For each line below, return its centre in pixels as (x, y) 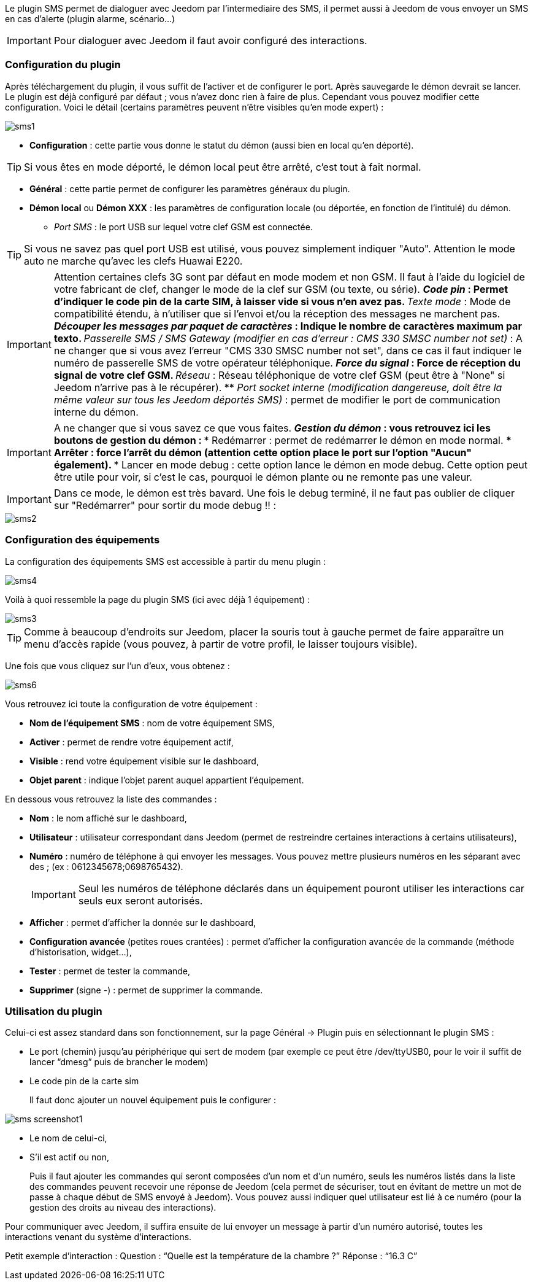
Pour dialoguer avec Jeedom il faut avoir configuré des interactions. (210, 41)
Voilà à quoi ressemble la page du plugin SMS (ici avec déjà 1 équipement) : (158, 599)
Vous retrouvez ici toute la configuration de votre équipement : (131, 704)
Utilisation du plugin (54, 1011)
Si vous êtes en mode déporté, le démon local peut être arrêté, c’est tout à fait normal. (223, 167)
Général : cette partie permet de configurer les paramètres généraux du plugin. (190, 188)
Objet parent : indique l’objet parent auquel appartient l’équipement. (167, 780)
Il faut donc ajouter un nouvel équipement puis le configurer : (153, 1100)
